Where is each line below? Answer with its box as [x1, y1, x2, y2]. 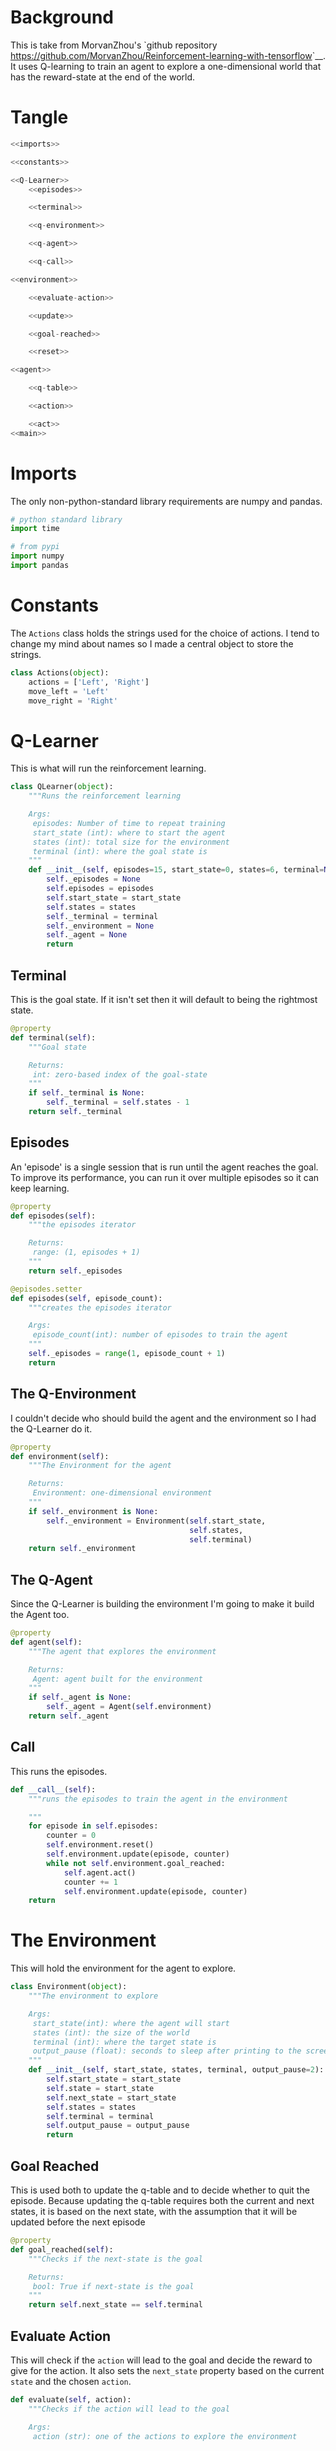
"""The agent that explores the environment [28, 1646, 217, 1656]
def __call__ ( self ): [10, 1784, 97, 1795]
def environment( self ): [10, 1451, 110, 1461]
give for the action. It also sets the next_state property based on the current [10, 2364, 325, 2376]
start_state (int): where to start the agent [32, 827, 226, 838]
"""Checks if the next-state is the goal [28, 2254, 203, 2264]
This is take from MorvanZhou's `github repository [10, 39, 218, 51]
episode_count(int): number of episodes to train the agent [32, 1330, 288, 1340]
